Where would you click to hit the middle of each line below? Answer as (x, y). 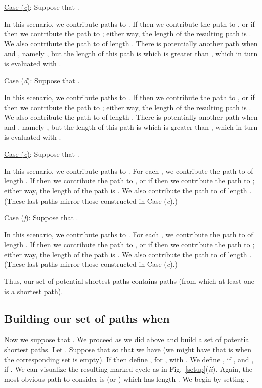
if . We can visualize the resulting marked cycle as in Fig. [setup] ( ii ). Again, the (128, 369)
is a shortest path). (34, 291)
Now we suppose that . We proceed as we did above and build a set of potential (128, 339)
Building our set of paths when (87, 318)
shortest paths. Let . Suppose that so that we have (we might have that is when (128, 349)
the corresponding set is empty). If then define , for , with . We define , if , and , (129, 359)
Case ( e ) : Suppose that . (42, 154)
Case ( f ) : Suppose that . (41, 217)
